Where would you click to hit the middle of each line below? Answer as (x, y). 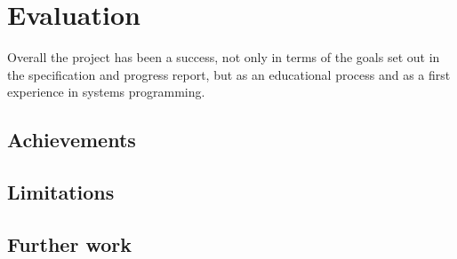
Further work (69, 243)
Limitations (61, 192)
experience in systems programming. (106, 92)
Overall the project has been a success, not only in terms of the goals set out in (224, 57)
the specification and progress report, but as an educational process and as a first (229, 74)
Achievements (72, 140)
